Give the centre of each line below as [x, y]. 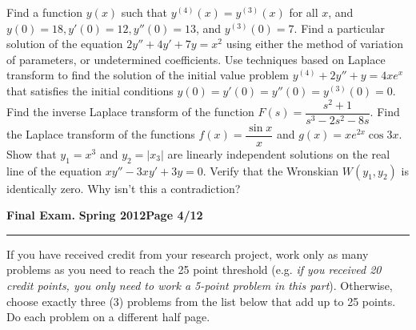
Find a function [45, 12]
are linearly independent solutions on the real [279, 153]
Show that [32, 153]
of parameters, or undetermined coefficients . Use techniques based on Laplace [196, 59]
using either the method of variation [315, 44]
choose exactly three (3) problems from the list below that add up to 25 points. [201, 301]
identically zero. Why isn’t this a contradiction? [124, 188]
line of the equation [54, 170]
